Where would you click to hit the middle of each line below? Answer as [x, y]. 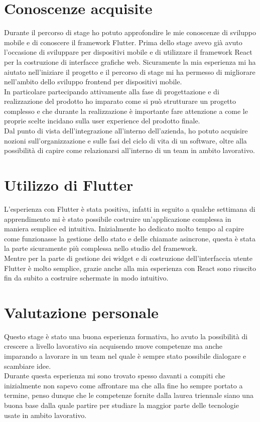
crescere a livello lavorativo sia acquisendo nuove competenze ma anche [113, 346]
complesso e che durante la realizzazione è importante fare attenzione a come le [126, 111]
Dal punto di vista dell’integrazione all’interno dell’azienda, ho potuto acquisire [126, 131]
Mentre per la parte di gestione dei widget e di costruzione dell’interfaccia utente [128, 258]
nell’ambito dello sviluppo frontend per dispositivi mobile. [93, 82]
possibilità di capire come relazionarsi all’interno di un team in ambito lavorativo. [129, 150]
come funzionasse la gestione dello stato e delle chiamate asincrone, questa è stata [130, 238]
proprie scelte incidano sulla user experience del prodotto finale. [102, 121]
